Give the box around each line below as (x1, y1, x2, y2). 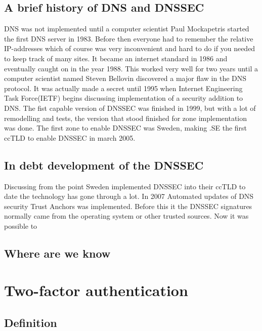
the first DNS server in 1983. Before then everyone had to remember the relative (4, 33, 253, 44)
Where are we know (4, 245, 111, 261)
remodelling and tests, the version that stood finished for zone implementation (4, 112, 247, 123)
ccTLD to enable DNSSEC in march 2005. (4, 132, 136, 143)
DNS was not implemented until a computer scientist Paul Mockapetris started (4, 23, 249, 34)
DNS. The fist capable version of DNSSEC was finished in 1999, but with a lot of (4, 102, 256, 113)
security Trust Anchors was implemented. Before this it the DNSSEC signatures (4, 200, 252, 211)
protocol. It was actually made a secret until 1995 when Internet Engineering (4, 82, 243, 93)
